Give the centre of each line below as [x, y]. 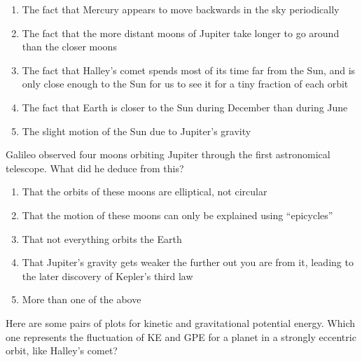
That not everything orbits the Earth [102, 238]
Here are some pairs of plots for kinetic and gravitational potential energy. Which [181, 322]
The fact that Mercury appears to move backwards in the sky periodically [181, 9]
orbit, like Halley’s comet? [62, 350]
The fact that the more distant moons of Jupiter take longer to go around [181, 33]
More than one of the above [82, 299]
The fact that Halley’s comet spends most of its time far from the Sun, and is [189, 70]
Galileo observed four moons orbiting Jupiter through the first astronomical [168, 154]
